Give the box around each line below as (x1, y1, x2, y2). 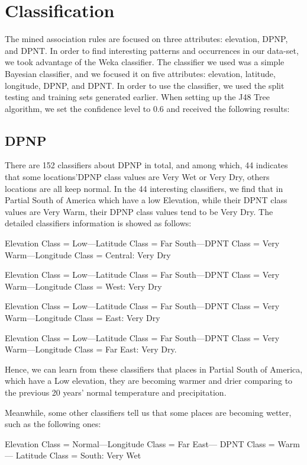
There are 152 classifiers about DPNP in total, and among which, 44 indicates (5, 159, 288, 171)
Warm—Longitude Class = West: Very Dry (5, 280, 162, 292)
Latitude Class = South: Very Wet (15, 449, 141, 461)
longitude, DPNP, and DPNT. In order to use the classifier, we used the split (5, 79, 285, 91)
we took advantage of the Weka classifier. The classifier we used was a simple (5, 56, 285, 68)
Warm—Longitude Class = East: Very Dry (5, 312, 160, 324)
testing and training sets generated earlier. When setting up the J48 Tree (5, 91, 270, 103)
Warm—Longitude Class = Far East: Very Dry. (5, 343, 177, 355)
